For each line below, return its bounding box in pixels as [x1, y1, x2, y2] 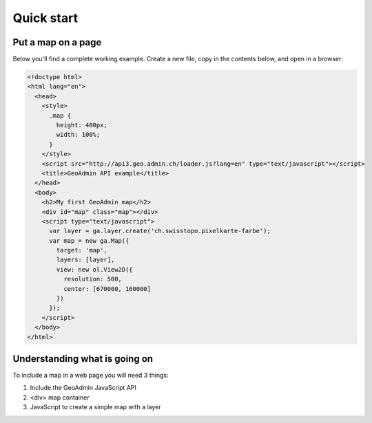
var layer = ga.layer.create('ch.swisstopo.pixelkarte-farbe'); [49, 227, 271, 235]
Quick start [12, 10, 79, 25]
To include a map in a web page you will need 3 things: [12, 371, 169, 380]
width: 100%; [56, 131, 101, 139]
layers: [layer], [56, 256, 115, 264]
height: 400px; [56, 121, 108, 129]
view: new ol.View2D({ [56, 265, 134, 273]
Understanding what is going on [12, 353, 154, 365]
